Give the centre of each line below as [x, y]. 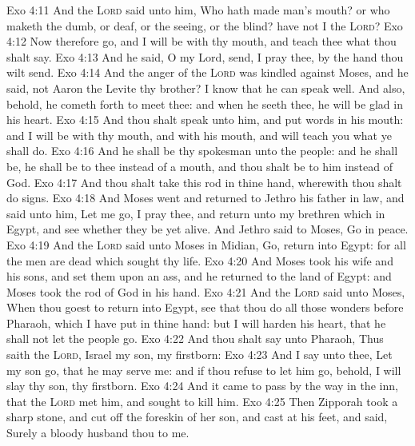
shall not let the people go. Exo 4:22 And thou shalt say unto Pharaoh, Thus [195, 338]
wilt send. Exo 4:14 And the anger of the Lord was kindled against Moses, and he [207, 72]
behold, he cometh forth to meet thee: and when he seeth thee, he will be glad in [205, 104]
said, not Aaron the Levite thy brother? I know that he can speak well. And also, [206, 88]
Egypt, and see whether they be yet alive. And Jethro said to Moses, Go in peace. [207, 229]
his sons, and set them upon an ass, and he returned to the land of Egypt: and [199, 276]
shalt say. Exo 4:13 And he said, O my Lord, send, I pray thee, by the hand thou [205, 56]
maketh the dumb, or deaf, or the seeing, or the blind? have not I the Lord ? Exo [205, 25]
